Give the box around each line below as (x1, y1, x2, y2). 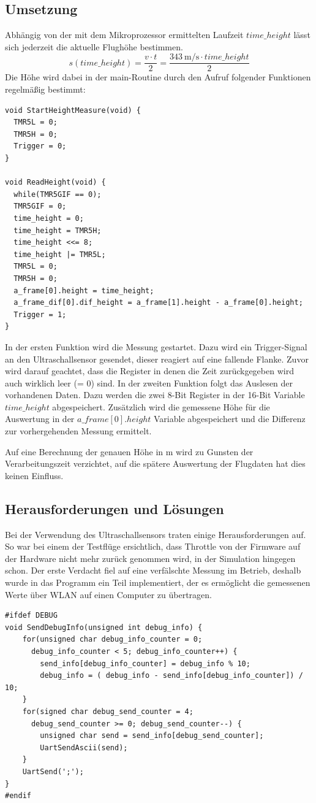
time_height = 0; (13, 213, 84, 223)
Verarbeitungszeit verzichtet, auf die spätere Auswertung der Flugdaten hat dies (5, 457, 306, 470)
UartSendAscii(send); (40, 743, 128, 752)
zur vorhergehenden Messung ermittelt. (5, 425, 152, 437)
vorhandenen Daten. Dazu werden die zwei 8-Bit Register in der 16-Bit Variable (5, 388, 305, 401)
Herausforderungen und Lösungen (5, 499, 224, 518)
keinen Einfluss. (5, 469, 64, 482)
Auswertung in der (5, 412, 75, 425)
